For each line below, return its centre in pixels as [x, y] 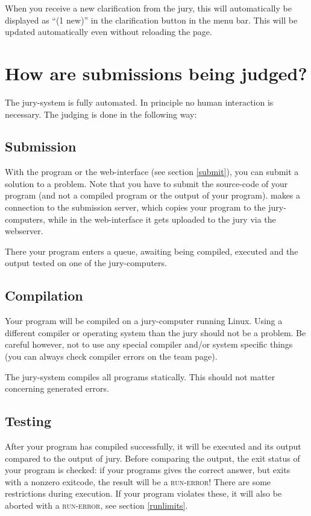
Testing [28, 421]
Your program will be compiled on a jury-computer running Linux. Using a [144, 321]
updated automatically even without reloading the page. [108, 32]
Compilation [44, 295]
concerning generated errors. [57, 388]
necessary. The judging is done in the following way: [101, 114]
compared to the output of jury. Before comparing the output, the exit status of [152, 458]
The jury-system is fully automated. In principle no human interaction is [139, 102]
